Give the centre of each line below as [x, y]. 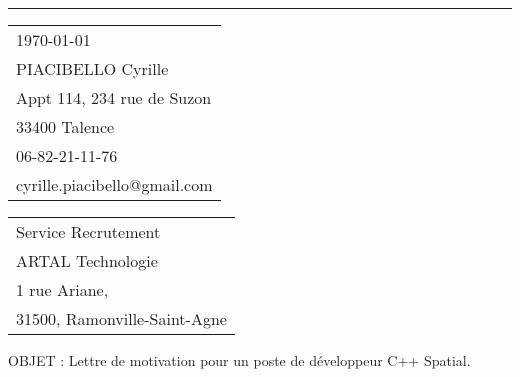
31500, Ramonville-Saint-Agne [121, 318]
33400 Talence [65, 126]
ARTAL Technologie [87, 260]
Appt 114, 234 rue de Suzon [114, 97]
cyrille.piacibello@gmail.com [114, 184]
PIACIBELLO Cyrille [92, 68]
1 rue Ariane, [62, 289]
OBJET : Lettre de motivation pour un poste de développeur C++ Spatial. [239, 360]
